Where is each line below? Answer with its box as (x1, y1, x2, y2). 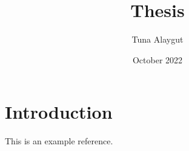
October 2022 (132, 53, 183, 66)
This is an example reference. (5, 135, 113, 147)
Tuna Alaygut (131, 33, 184, 46)
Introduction (5, 99, 113, 124)
